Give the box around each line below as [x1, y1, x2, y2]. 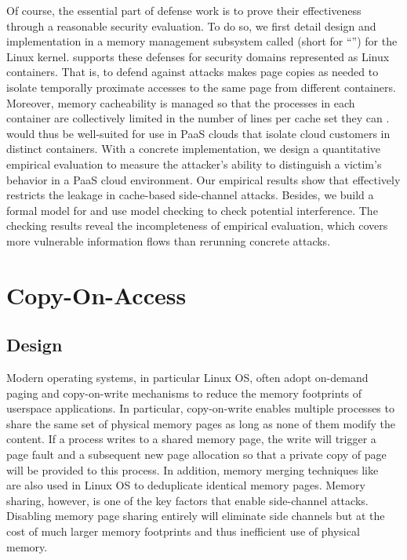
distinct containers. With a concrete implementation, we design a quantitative [6, 140, 381, 157]
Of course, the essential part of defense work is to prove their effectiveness [6, 2, 362, 18]
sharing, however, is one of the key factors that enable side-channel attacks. [6, 492, 369, 508]
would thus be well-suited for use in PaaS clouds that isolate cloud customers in [6, 125, 391, 141]
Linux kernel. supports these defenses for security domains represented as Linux [6, 48, 390, 64]
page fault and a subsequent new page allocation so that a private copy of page [6, 446, 387, 463]
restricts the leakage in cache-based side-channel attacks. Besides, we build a [6, 187, 374, 203]
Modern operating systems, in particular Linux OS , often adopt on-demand [6, 369, 369, 386]
